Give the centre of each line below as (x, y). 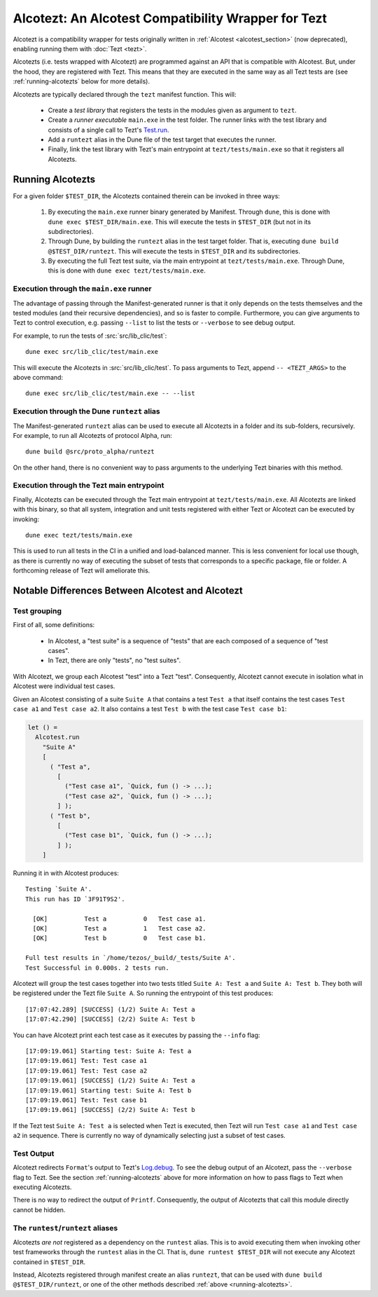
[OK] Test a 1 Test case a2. (119, 929)
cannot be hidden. (39, 1209)
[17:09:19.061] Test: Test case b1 (86, 1100)
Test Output (34, 1153)
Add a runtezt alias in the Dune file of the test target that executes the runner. (162, 139)
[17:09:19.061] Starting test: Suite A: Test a (108, 1051)
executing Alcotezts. (42, 1187)
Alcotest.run (57, 737)
